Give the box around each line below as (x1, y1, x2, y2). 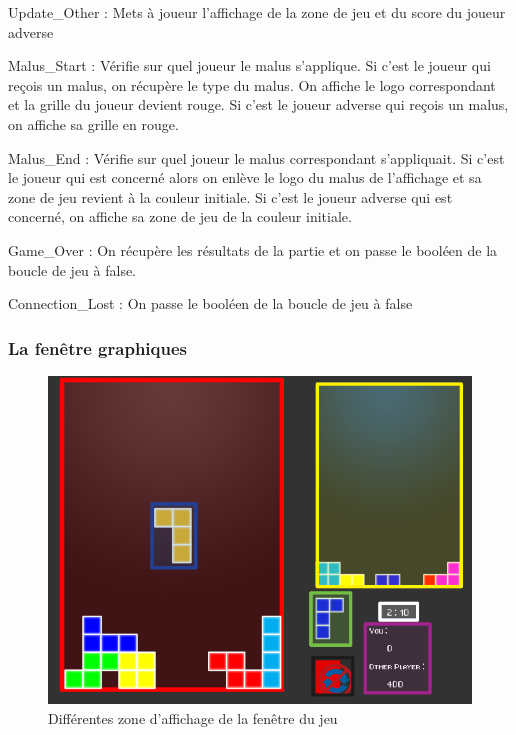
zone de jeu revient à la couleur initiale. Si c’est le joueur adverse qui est (8, 186, 453, 207)
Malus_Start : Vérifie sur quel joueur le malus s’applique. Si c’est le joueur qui (8, 55, 491, 76)
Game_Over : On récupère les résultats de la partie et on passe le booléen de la (8, 239, 498, 260)
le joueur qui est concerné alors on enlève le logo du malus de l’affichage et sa (8, 167, 482, 188)
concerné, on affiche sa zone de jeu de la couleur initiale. (8, 206, 352, 227)
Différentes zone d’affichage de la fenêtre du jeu (48, 707, 338, 728)
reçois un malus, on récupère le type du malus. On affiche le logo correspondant (8, 74, 496, 95)
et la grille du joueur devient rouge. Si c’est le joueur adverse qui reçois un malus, (8, 94, 509, 115)
